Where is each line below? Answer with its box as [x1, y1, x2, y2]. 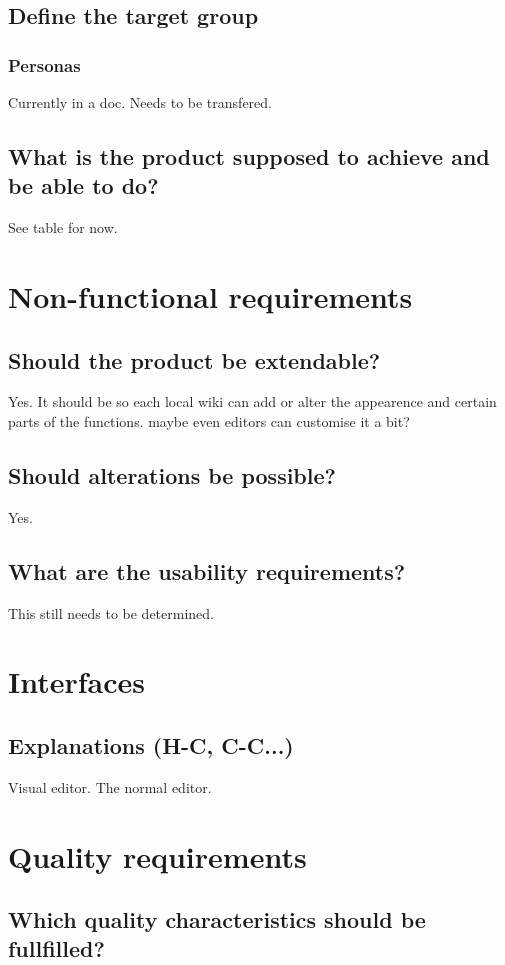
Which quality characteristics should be [8, 904, 426, 935]
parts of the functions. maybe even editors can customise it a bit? [8, 410, 410, 431]
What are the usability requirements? [8, 555, 406, 586]
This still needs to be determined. [8, 602, 214, 623]
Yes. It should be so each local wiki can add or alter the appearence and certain [8, 391, 497, 412]
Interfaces [8, 661, 146, 702]
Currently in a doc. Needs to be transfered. [8, 92, 272, 112]
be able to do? [8, 170, 159, 201]
